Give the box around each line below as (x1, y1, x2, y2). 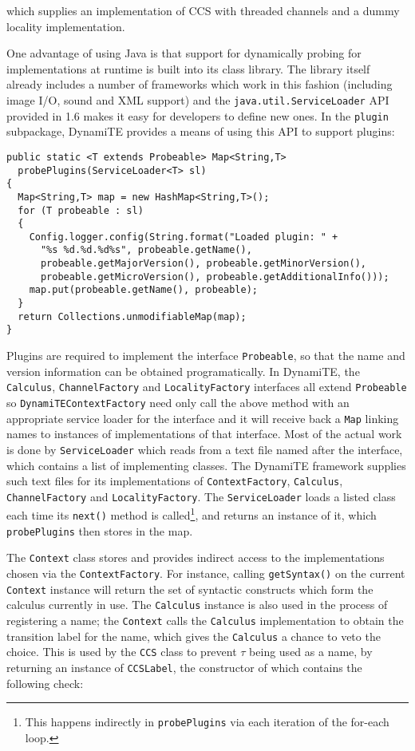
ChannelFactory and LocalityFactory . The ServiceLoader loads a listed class (6, 488, 396, 504)
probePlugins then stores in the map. (6, 522, 193, 539)
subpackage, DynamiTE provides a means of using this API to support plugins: (6, 123, 395, 140)
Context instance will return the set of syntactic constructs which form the (6, 580, 373, 597)
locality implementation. (6, 18, 125, 34)
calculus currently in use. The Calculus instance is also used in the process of (6, 596, 388, 613)
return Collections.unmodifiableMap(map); (18, 310, 247, 322)
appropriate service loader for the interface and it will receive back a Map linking (6, 409, 399, 426)
